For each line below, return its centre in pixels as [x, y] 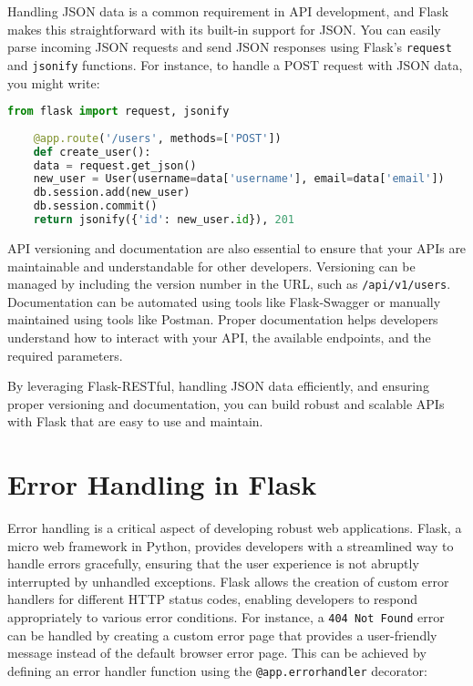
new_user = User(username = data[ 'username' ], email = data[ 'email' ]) [239, 179]
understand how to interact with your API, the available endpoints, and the [219, 337]
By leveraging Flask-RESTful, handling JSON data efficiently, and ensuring [218, 386]
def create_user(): [92, 152]
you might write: [54, 82]
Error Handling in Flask [162, 484]
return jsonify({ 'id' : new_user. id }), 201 [164, 220]
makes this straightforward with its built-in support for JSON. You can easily [224, 29]
